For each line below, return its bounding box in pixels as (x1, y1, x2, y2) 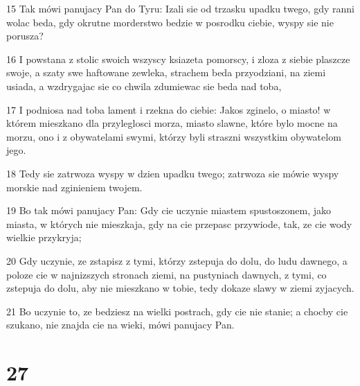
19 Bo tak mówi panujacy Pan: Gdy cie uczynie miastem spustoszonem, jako (6, 203, 331, 218)
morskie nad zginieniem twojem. (6, 179, 143, 194)
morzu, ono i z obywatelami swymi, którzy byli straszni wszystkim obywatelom (6, 129, 341, 143)
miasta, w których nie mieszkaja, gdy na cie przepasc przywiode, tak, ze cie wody (6, 216, 352, 231)
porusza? (6, 28, 44, 43)
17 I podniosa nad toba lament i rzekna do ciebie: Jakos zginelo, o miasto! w (6, 102, 331, 116)
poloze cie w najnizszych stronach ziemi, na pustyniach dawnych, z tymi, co (6, 267, 327, 281)
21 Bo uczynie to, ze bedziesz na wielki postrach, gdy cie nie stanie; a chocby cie (6, 304, 348, 318)
